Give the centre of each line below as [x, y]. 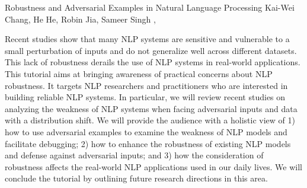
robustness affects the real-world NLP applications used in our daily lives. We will [153, 166]
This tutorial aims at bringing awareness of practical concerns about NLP [139, 73]
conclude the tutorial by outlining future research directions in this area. [136, 178]
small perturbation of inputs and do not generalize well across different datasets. [151, 50]
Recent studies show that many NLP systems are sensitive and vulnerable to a [147, 39]
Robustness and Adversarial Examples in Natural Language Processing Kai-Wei [150, 7]
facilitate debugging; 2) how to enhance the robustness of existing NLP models [148, 143]
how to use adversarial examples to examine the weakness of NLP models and [146, 131]
